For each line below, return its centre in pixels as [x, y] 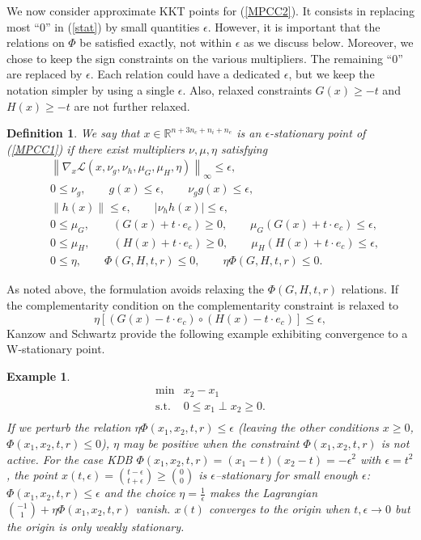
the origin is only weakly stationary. [96, 526]
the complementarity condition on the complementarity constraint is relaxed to [203, 304]
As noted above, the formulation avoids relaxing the [135, 289]
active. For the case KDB [70, 459]
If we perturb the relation [69, 427]
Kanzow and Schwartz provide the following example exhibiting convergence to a [207, 333]
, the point [32, 475]
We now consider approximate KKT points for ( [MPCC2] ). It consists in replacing [210, 11]
